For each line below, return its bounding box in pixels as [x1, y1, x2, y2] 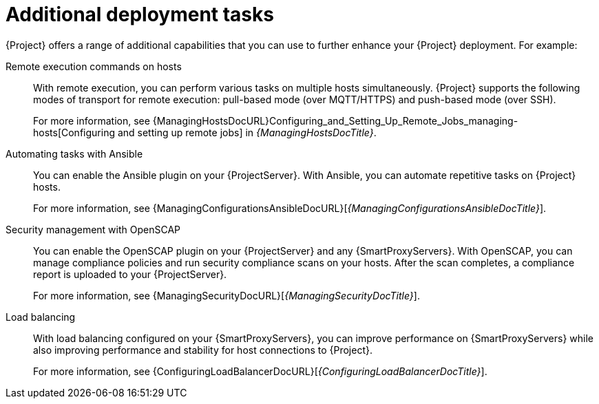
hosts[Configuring [33, 126, 115, 138]
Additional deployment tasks [6, 3, 274, 26]
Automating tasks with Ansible [6, 147, 143, 160]
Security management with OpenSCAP [6, 223, 180, 235]
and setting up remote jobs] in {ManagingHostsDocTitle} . [117, 126, 377, 138]
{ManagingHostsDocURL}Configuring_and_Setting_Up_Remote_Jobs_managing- [152, 114, 518, 127]
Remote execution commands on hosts [6, 60, 182, 72]
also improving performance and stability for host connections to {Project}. [33, 343, 372, 356]
